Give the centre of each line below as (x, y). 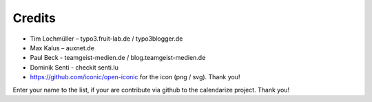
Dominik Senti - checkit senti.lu (74, 67)
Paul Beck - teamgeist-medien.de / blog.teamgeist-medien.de (118, 58)
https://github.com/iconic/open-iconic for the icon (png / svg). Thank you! (135, 77)
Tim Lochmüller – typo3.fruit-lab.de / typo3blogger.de (106, 39)
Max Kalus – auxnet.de (62, 48)
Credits (34, 18)
